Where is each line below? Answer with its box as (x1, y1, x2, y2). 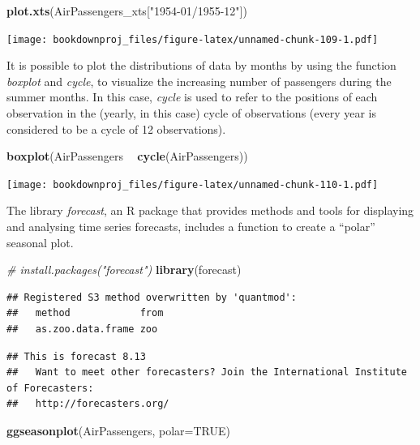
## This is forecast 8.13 (6, 350, 146, 362)
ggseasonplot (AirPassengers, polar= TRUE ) (6, 422, 230, 439)
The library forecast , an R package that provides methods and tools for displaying (6, 202, 414, 219)
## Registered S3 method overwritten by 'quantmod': (6, 291, 297, 303)
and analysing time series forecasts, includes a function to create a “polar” (6, 218, 375, 235)
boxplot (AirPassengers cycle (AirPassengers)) (6, 148, 248, 165)
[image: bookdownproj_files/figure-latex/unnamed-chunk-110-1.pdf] (6, 178, 379, 190)
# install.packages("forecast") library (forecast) (6, 261, 242, 278)
